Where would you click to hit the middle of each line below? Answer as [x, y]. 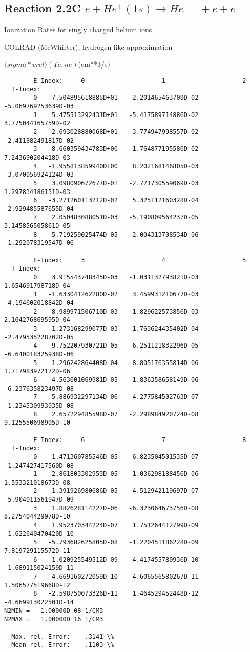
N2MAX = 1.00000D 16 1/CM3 [54, 619]
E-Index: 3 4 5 [140, 260]
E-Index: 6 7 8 [140, 440]
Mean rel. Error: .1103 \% [63, 645]
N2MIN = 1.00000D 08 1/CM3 [54, 611]
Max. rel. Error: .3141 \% [63, 636]
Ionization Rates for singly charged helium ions [78, 30]
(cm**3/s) [94, 64]
